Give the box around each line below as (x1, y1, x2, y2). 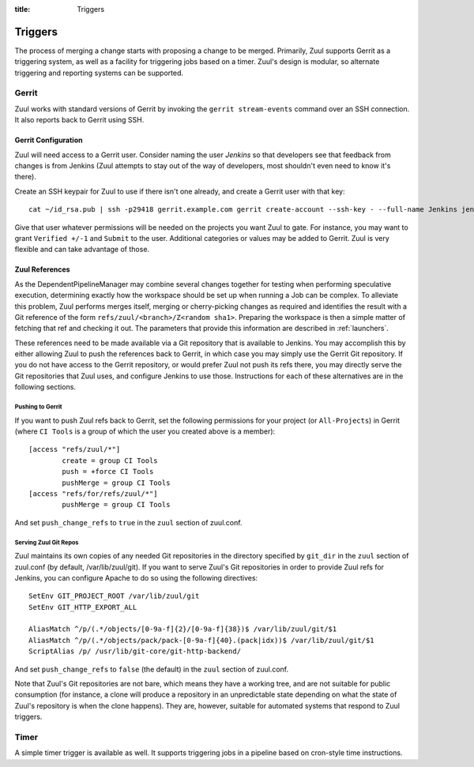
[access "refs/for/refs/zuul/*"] (28, 489, 158, 498)
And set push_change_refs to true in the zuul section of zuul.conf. (14, 517, 243, 527)
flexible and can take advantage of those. (14, 245, 150, 254)
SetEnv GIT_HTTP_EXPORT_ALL (28, 603, 137, 611)
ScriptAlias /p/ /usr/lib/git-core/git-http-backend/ (28, 647, 241, 656)
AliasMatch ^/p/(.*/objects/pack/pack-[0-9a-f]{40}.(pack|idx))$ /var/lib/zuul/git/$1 (28, 636, 374, 645)
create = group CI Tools (62, 456, 158, 465)
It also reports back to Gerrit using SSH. (14, 115, 145, 125)
